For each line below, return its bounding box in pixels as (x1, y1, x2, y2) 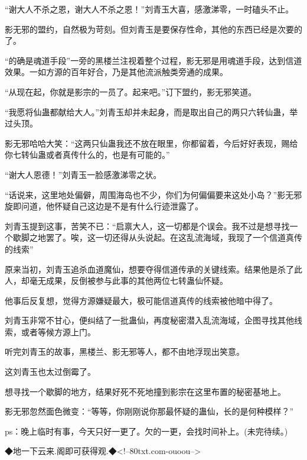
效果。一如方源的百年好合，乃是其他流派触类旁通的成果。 (5, 66, 228, 78)
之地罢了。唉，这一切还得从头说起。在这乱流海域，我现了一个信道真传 (29, 231, 302, 244)
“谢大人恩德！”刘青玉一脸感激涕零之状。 (5, 168, 162, 180)
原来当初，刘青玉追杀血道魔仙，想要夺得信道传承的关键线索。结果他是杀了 (5, 263, 294, 275)
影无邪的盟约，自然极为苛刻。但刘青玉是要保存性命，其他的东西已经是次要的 (5, 22, 302, 35)
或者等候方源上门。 (21, 325, 96, 338)
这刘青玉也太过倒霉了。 (5, 365, 96, 378)
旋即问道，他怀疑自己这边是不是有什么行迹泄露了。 (5, 200, 203, 212)
